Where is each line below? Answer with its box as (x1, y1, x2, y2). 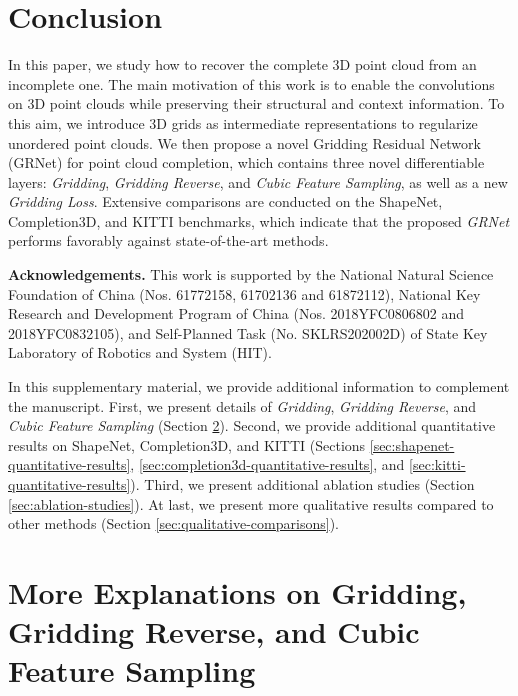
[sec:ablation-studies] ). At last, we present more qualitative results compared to (8, 493, 494, 514)
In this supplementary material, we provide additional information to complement (8, 376, 510, 397)
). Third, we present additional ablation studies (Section (130, 474, 475, 494)
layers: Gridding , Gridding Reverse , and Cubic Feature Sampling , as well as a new (8, 171, 508, 192)
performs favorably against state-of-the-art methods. (8, 230, 329, 251)
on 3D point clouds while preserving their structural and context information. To (8, 93, 505, 114)
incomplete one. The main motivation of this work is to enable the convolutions (8, 73, 495, 94)
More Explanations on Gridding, (8, 571, 467, 612)
